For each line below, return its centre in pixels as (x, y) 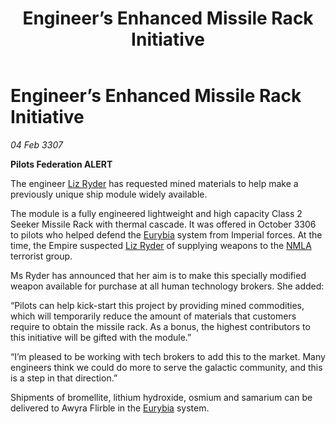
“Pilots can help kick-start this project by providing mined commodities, (157, 305)
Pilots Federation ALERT (61, 164)
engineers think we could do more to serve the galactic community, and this (166, 367)
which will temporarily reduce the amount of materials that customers (153, 316)
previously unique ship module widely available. (109, 194)
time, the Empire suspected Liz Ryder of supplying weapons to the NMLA (161, 245)
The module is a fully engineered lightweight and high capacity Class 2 (156, 213)
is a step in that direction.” (64, 378)
